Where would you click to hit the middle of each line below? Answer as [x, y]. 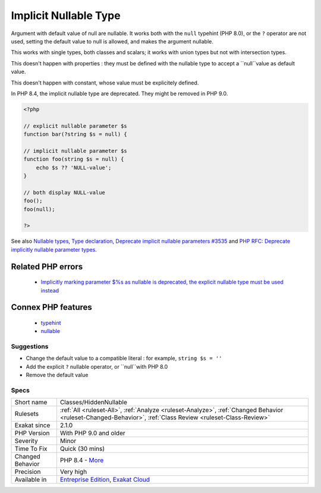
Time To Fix [31, 449]
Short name [31, 403]
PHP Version [32, 433]
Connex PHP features [51, 307]
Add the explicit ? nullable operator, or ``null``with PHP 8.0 [97, 366]
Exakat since [32, 425]
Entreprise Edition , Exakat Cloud [105, 480]
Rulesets [26, 414]
